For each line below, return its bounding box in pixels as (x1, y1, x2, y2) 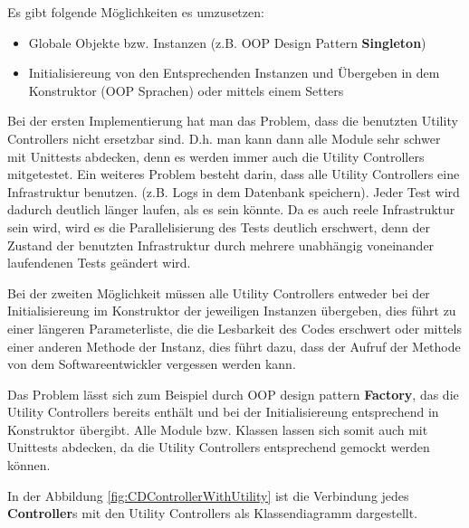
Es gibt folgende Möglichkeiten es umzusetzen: (7, 3, 264, 21)
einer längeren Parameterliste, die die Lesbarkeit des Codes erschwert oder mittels (7, 318, 462, 337)
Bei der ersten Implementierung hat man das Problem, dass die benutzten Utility (7, 111, 458, 130)
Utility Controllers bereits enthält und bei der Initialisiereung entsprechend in (7, 402, 439, 421)
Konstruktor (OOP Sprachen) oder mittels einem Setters (28, 80, 344, 99)
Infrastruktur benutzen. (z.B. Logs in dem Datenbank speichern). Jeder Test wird (7, 182, 460, 201)
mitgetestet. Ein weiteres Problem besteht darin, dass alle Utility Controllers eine (7, 165, 460, 184)
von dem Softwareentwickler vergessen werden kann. (7, 354, 296, 373)
